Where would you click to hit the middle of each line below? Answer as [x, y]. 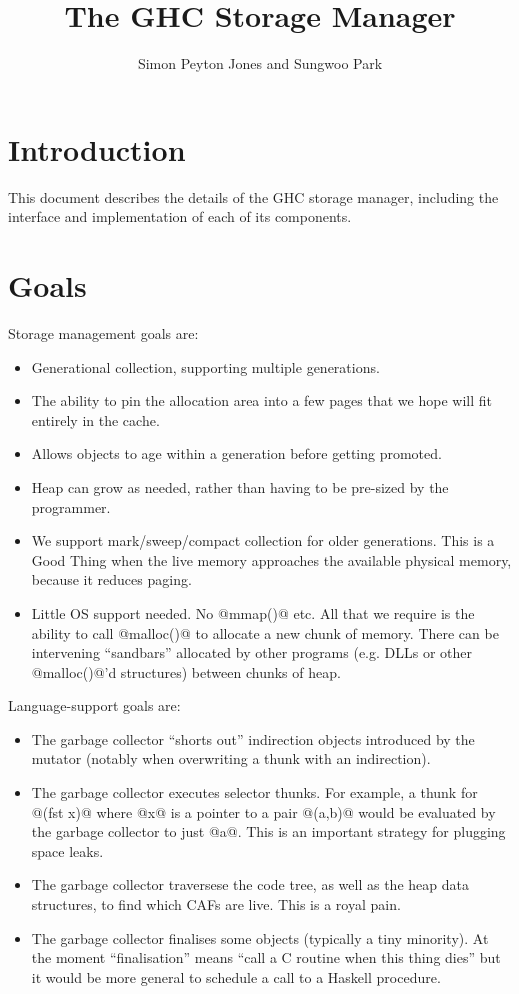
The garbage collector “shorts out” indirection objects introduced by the [253, 738]
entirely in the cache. [95, 419]
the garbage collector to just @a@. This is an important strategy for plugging [268, 831]
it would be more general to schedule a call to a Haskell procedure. [236, 976]
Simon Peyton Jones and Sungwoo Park [260, 63]
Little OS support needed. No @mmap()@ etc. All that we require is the [253, 612]
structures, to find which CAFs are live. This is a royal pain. [216, 904]
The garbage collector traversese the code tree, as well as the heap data [250, 884]
